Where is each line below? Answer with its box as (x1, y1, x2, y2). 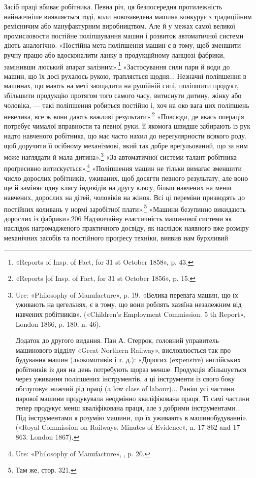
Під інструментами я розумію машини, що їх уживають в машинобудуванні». (15, 412, 248, 422)
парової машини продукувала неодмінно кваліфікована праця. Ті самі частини (15, 393, 250, 403)
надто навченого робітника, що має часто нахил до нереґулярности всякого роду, (4, 131, 247, 141)
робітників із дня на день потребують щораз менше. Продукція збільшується (15, 364, 247, 374)
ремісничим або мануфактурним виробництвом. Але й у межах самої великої (4, 21, 235, 31)
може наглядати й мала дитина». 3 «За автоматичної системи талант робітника (4, 150, 237, 162)
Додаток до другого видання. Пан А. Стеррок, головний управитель (15, 335, 219, 345)
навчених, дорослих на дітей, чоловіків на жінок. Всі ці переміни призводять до (4, 192, 245, 202)
